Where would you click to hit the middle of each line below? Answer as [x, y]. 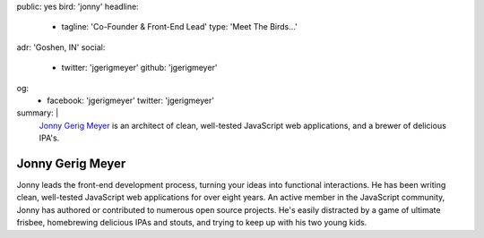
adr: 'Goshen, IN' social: [61, 47]
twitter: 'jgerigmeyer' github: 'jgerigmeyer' [139, 68]
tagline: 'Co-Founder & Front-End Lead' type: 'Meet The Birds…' [179, 27]
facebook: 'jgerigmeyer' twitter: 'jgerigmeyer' [131, 100]
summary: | [38, 113]
